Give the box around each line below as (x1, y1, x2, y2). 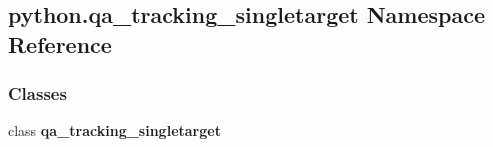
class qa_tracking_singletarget (8, 120, 221, 141)
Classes (8, 81, 67, 106)
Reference (8, 28, 112, 59)
